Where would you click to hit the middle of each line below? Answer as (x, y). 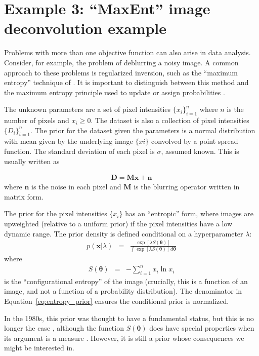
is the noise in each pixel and (76, 187)
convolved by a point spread (195, 141)
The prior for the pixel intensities (56, 213)
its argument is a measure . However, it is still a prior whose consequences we (124, 338)
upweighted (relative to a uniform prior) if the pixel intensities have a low (118, 224)
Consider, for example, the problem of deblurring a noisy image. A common (121, 62)
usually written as (32, 161)
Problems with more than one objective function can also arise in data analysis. (127, 52)
